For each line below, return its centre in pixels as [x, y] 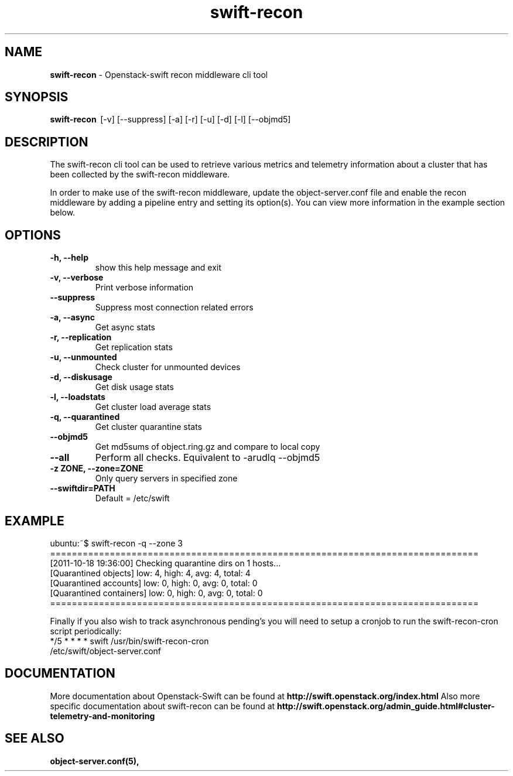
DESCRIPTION [47, 142]
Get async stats [125, 327]
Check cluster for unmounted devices [168, 367]
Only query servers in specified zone [166, 478]
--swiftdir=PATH [83, 488]
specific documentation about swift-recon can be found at [163, 706]
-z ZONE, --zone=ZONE [97, 469]
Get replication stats [134, 347]
